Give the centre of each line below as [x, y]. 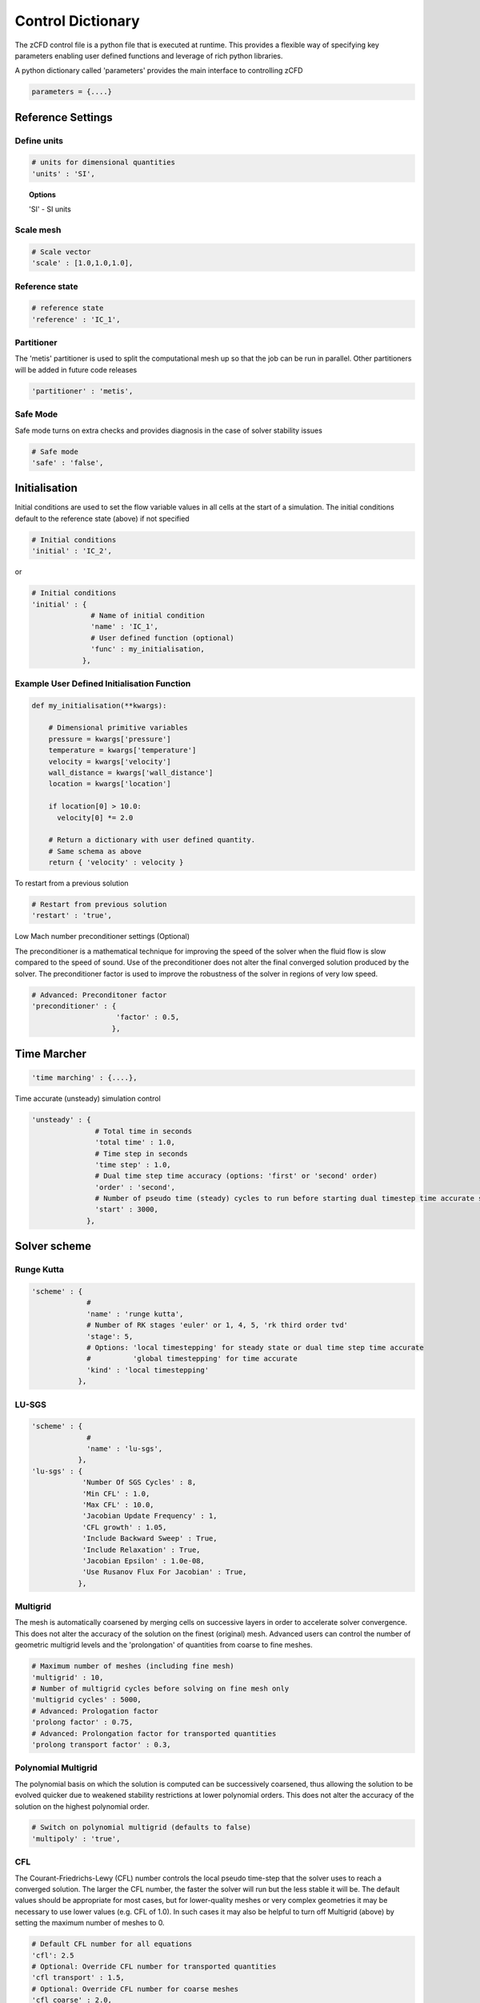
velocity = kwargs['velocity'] [110, 762]
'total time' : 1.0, [135, 1143]
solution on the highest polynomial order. [82, 1806]
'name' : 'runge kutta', [135, 1314]
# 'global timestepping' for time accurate [192, 1359]
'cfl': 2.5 [53, 1955]
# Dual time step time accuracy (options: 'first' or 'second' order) [236, 1176]
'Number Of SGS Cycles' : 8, [139, 1483]
